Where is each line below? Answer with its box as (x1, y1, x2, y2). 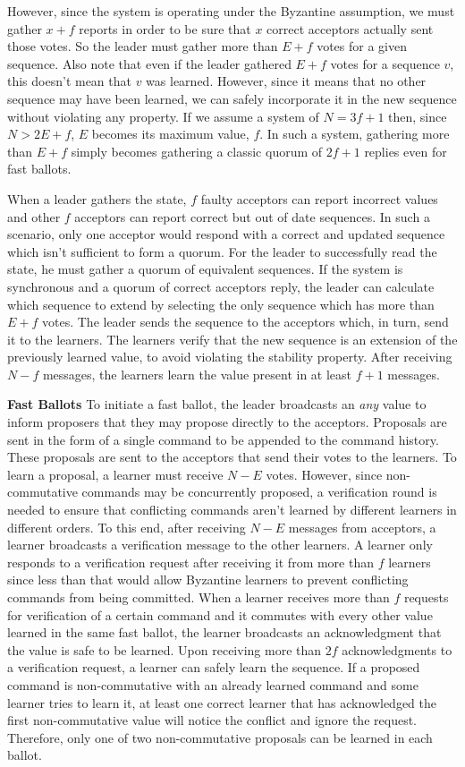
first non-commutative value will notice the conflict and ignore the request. (7, 711, 417, 729)
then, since (388, 107, 447, 125)
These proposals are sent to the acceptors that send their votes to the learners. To (7, 447, 457, 466)
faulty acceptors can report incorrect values (200, 189, 438, 208)
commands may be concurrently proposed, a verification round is (81, 482, 437, 501)
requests (403, 588, 449, 606)
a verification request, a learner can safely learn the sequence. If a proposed (7, 658, 420, 677)
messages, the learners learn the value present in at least (42, 364, 352, 383)
